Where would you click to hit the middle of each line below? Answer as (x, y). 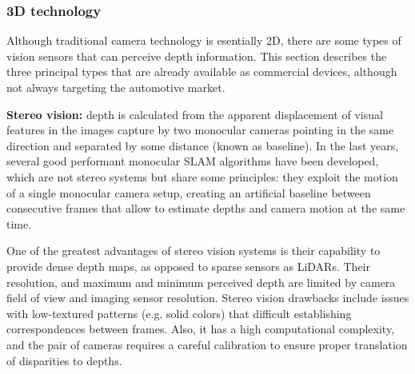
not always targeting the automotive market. (116, 87)
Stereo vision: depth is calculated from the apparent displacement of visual (195, 114)
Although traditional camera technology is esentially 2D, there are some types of (204, 40)
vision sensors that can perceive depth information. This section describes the (197, 56)
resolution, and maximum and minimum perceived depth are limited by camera (201, 282)
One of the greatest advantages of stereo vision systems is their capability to (194, 251)
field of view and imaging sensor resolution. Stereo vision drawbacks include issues (208, 298)
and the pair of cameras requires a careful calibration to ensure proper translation (207, 344)
